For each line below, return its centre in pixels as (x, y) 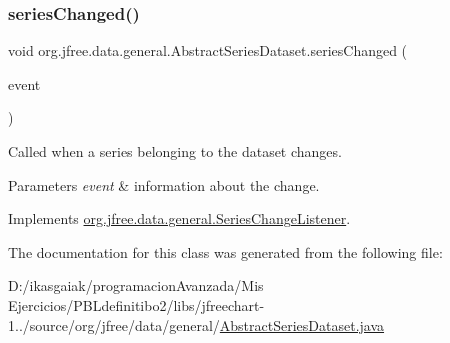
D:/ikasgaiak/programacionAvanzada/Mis (136, 285)
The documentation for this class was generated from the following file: (225, 251)
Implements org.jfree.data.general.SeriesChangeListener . (179, 218)
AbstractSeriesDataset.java (302, 324)
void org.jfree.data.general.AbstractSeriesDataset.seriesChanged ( (208, 50)
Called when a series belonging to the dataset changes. (175, 151)
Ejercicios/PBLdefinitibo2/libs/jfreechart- (136, 304)
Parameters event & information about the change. (164, 184)
